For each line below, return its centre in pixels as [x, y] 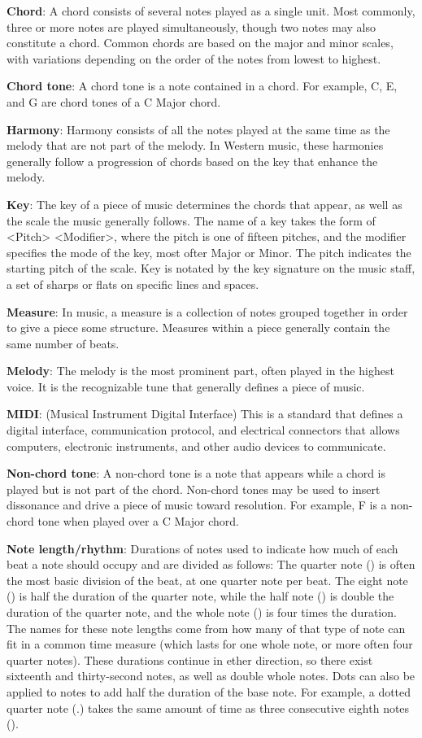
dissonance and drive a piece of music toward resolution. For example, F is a [197, 505]
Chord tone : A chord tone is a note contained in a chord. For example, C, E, [202, 86]
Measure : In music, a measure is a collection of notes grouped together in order [207, 311]
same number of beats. [63, 343]
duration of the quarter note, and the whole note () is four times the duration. [202, 612]
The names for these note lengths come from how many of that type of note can [206, 628]
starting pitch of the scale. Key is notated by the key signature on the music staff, [211, 268]
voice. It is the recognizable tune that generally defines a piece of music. [186, 386]
